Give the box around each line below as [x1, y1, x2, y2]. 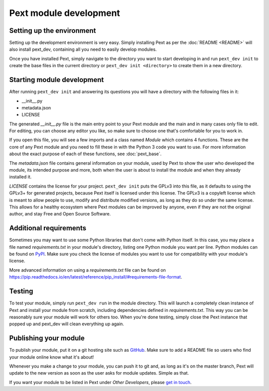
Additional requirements [9, 224, 87, 232]
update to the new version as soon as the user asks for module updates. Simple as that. [9, 370, 189, 376]
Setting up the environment [9, 26, 96, 35]
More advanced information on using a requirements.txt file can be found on [9, 267, 166, 273]
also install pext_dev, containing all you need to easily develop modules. [9, 46, 157, 52]
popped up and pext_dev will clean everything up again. [9, 321, 125, 327]
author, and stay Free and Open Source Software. [9, 211, 111, 217]
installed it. [9, 174, 32, 180]
